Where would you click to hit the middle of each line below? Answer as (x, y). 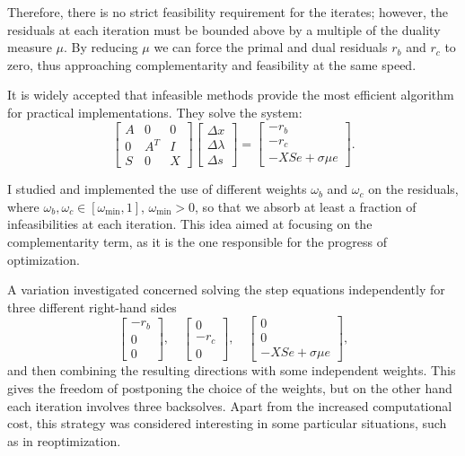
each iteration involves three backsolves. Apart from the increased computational (230, 405)
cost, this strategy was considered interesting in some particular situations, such (227, 423)
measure (30, 47)
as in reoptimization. (64, 440)
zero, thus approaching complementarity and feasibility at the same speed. (212, 64)
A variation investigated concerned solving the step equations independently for (226, 289)
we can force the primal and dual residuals (271, 47)
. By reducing (101, 47)
